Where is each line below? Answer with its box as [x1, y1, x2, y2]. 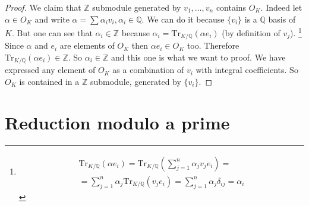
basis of [268, 12, 296, 25]
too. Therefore [187, 39, 239, 52]
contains [216, 1, 247, 13]
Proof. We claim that [5, 1, 81, 13]
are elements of [59, 39, 115, 52]
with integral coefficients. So [196, 64, 298, 76]
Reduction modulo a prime [5, 110, 230, 134]
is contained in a [19, 75, 80, 87]
